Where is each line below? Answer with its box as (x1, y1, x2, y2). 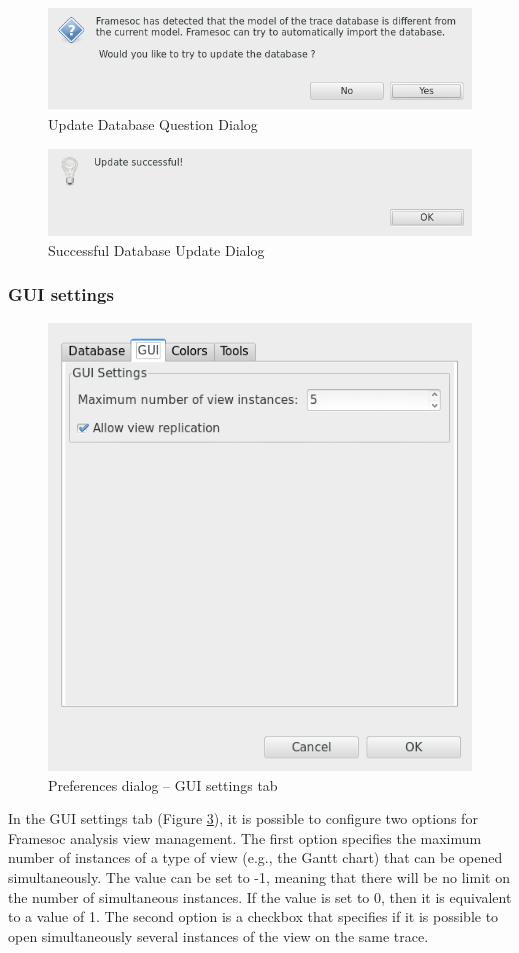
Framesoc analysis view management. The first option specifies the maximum (8, 827, 482, 848)
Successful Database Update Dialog (48, 239, 265, 260)
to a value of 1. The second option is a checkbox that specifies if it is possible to (8, 906, 499, 927)
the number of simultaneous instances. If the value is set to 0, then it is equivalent (8, 886, 512, 907)
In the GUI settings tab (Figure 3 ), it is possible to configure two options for (8, 808, 478, 829)
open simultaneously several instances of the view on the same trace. (8, 925, 429, 946)
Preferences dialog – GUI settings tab (48, 774, 278, 795)
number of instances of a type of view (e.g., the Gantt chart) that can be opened (8, 847, 503, 868)
